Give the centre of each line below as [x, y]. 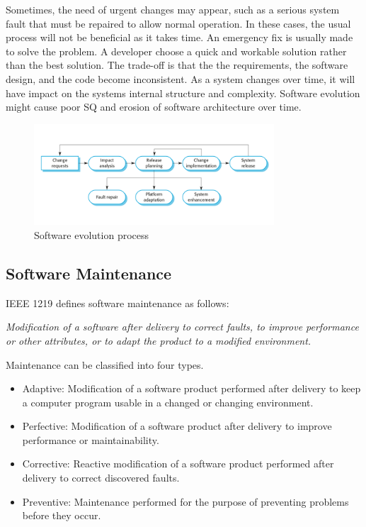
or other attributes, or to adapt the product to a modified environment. [159, 340]
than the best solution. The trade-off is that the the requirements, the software [177, 65]
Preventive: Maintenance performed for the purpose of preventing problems [185, 501]
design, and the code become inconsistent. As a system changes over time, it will [181, 78]
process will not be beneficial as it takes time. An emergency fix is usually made [179, 37]
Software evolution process [92, 234]
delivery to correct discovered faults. [101, 478]
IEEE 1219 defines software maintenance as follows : [118, 303]
